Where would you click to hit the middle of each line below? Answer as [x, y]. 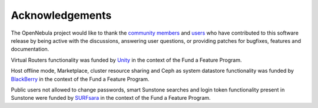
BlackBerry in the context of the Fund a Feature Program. [80, 79]
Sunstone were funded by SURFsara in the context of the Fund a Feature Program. [111, 98]
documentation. [30, 49]
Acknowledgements [61, 15]
